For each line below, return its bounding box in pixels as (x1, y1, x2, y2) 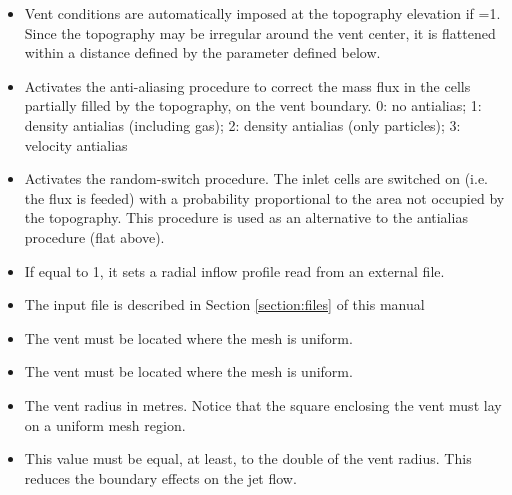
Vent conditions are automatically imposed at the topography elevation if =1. (24, 3, 501, 23)
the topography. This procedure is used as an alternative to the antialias (24, 207, 468, 228)
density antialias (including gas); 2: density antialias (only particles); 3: (24, 114, 461, 135)
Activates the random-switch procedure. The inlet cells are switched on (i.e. (24, 168, 488, 189)
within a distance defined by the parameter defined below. (24, 42, 381, 63)
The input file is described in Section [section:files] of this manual (24, 294, 425, 315)
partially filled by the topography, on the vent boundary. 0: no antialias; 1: (24, 95, 482, 116)
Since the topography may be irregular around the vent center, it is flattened (24, 22, 496, 43)
